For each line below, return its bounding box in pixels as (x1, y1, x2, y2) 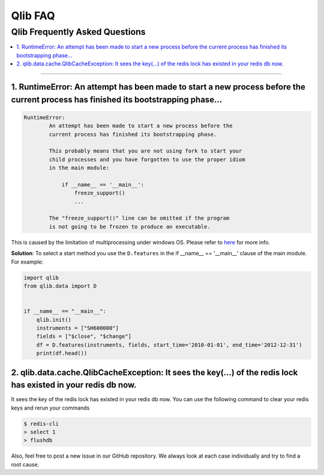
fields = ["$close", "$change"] (36, 333, 132, 340)
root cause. (11, 461, 40, 468)
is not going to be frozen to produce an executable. (49, 223, 211, 230)
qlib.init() (36, 316, 72, 323)
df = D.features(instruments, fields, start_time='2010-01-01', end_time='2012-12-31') (36, 341, 302, 348)
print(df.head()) (36, 350, 88, 357)
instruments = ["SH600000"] (36, 324, 119, 331)
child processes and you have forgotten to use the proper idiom (49, 156, 245, 163)
